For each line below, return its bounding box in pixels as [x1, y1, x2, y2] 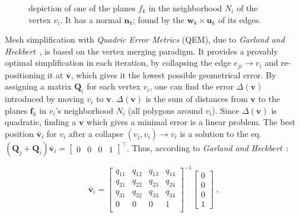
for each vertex [87, 80, 141, 92]
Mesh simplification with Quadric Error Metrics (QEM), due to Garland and [5, 33, 285, 46]
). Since [212, 104, 240, 116]
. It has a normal [60, 13, 122, 25]
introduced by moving [5, 92, 84, 105]
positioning [5, 68, 45, 81]
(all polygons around [127, 104, 203, 116]
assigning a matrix [5, 80, 72, 92]
